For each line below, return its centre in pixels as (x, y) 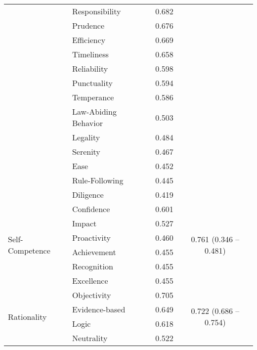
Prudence (88, 25)
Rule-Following (98, 180)
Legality (86, 137)
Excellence (90, 281)
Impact (84, 223)
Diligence (88, 195)
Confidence (91, 209)
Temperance (93, 97)
